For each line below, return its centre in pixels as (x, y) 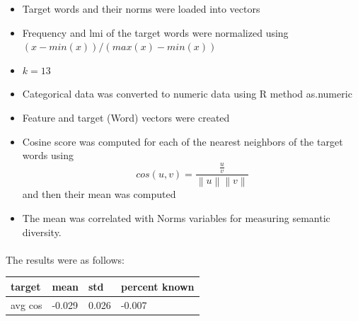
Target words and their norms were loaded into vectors (141, 8)
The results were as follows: (65, 259)
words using (48, 155)
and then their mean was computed (99, 194)
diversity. (42, 232)
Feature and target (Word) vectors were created (126, 117)
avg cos (27, 304)
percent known (157, 286)
